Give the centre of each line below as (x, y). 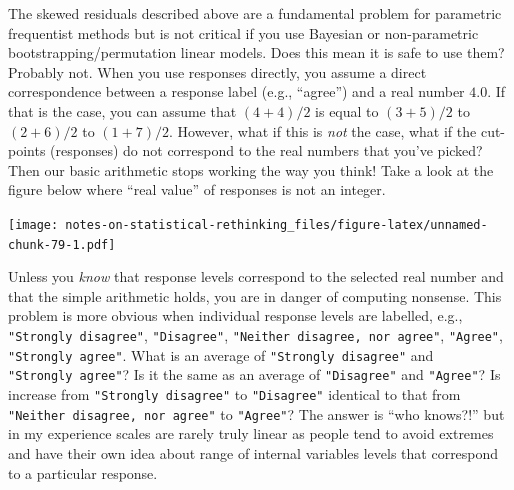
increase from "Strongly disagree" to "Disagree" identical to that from (234, 394)
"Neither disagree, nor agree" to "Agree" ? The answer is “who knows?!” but (256, 413)
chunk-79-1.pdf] (62, 244)
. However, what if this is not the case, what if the (322, 130)
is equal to (347, 110)
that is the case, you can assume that (122, 110)
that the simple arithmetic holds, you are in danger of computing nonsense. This (255, 295)
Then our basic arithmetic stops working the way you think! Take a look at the (251, 169)
